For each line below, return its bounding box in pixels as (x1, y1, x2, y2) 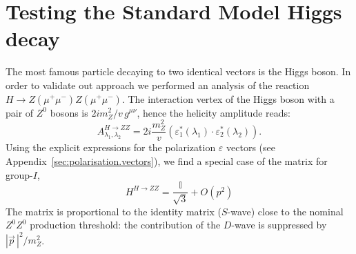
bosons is (50, 105, 88, 119)
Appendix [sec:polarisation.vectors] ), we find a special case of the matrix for (6, 153, 328, 168)
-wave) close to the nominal (227, 204, 344, 218)
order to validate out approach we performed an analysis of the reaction (6, 77, 310, 92)
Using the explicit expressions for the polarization (6, 140, 216, 155)
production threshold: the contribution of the (30, 217, 221, 232)
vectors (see (226, 140, 275, 155)
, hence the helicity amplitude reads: (137, 105, 290, 119)
